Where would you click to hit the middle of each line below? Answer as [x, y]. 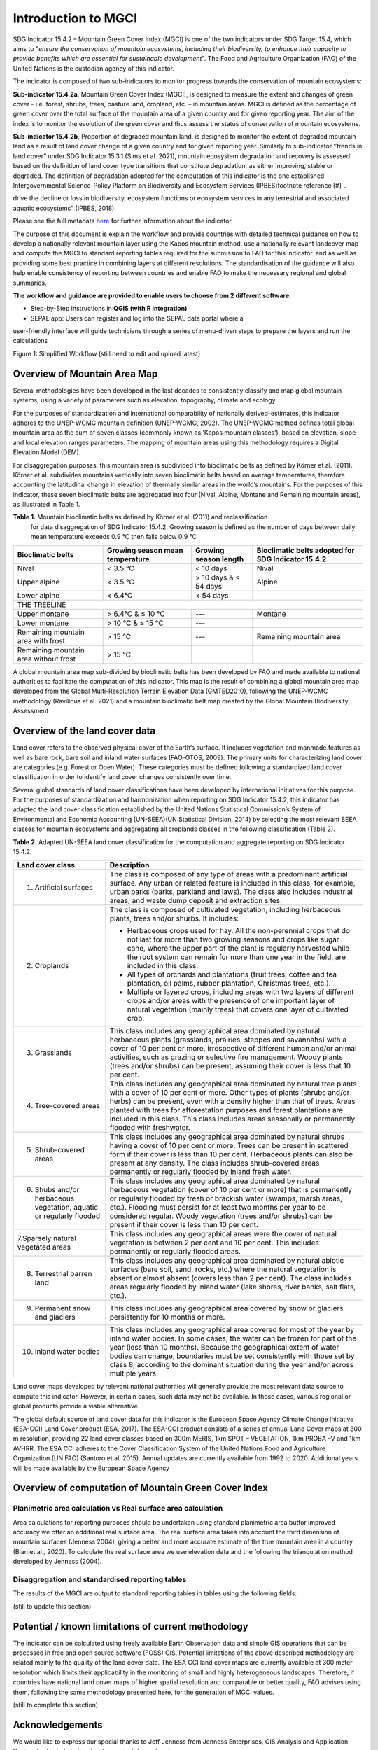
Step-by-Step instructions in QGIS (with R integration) [109, 309]
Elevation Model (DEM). [47, 452]
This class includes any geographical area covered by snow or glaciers [226, 1308]
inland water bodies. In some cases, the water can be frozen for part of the [233, 1338]
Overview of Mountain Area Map [85, 373]
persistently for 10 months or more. [167, 1317]
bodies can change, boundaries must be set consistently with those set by [232, 1356]
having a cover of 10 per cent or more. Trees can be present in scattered [229, 1146]
